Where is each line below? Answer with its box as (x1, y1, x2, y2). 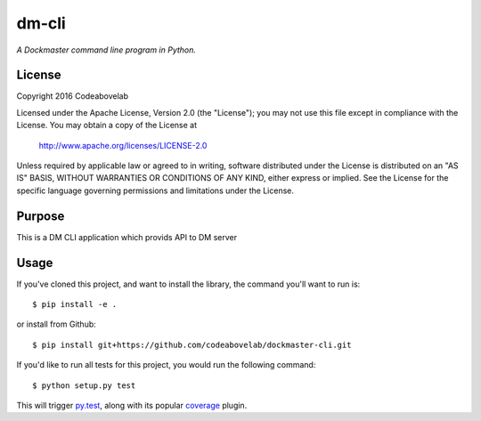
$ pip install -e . (32, 299, 118, 309)
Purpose (16, 208, 65, 223)
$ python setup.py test (32, 380, 136, 391)
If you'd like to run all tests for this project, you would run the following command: (16, 360, 316, 370)
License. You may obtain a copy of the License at (16, 120, 198, 131)
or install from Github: (16, 319, 97, 329)
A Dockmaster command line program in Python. (16, 45, 196, 55)
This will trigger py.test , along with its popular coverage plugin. (16, 400, 248, 410)
